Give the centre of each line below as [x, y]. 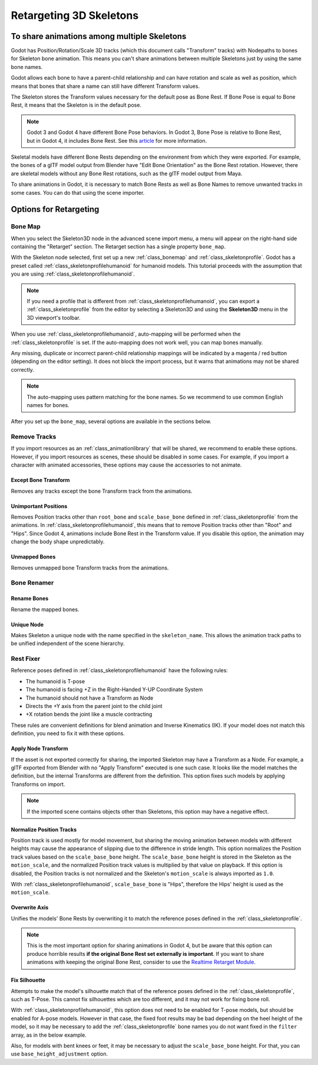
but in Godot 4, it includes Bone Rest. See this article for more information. [117, 140]
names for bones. [48, 405]
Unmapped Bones [33, 557]
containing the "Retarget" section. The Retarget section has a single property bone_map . [118, 247]
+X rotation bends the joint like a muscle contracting [89, 715]
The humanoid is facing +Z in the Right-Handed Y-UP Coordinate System [114, 690]
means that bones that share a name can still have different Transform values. [105, 86]
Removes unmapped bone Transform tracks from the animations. [90, 568]
